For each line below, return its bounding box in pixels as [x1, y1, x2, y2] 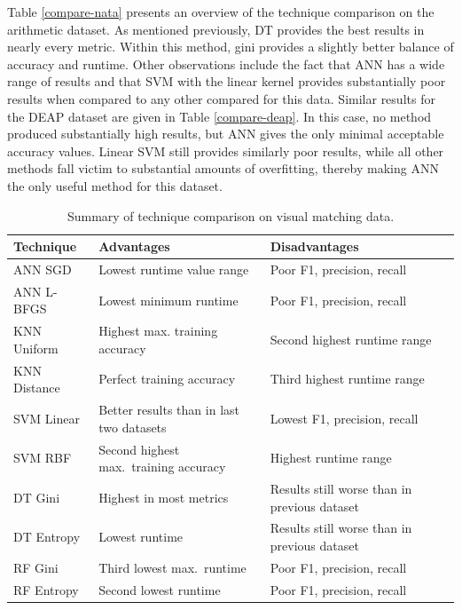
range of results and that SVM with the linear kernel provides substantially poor [7, 72, 446, 91]
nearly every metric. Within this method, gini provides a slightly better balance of [7, 37, 454, 56]
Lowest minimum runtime [98, 290, 239, 309]
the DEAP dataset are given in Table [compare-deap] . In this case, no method [7, 107, 432, 125]
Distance [13, 378, 60, 397]
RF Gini [13, 558, 59, 576]
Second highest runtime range [270, 330, 432, 349]
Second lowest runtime [98, 580, 221, 598]
